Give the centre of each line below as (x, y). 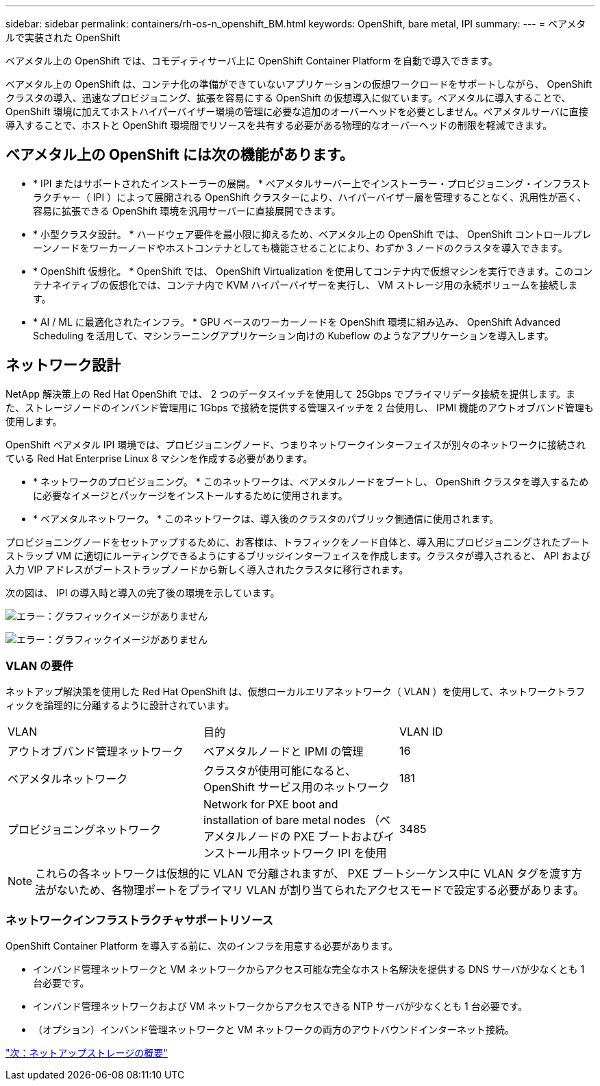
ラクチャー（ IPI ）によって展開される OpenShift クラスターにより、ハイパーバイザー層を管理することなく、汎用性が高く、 (310, 197)
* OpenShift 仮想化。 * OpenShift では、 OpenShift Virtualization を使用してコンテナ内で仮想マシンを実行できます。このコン (313, 271)
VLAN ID (421, 732)
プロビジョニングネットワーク (85, 830)
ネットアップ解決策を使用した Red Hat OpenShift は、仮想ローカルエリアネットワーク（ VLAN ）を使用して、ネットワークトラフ (296, 692)
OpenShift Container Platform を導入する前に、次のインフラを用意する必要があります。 (202, 946)
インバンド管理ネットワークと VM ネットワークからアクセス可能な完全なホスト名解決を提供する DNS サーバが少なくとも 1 (309, 969)
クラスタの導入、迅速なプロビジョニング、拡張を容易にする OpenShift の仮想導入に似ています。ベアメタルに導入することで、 (288, 98)
